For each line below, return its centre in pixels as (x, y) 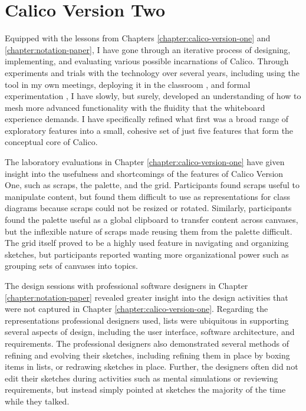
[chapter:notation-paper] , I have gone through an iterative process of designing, (148, 49)
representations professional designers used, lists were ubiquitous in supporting (147, 320)
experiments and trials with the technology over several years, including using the (152, 72)
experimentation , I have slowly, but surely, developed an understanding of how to (153, 96)
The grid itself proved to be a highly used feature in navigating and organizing (147, 243)
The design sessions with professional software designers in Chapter (126, 285)
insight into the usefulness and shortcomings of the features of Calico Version (144, 173)
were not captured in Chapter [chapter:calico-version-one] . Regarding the (136, 309)
